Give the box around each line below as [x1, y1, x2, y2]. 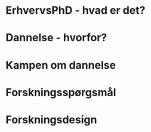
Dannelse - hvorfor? [5, 31, 107, 45]
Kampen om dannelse [5, 58, 116, 72]
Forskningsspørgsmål [5, 85, 116, 99]
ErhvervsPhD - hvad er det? [5, 4, 146, 17]
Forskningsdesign [5, 113, 97, 126]
